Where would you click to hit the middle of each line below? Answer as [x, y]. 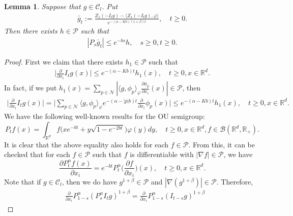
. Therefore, [235, 182]
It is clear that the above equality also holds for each [86, 144]
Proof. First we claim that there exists [64, 61]
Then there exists [31, 31]
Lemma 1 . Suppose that [42, 6]
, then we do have [89, 182]
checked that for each [37, 154]
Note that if [23, 182]
